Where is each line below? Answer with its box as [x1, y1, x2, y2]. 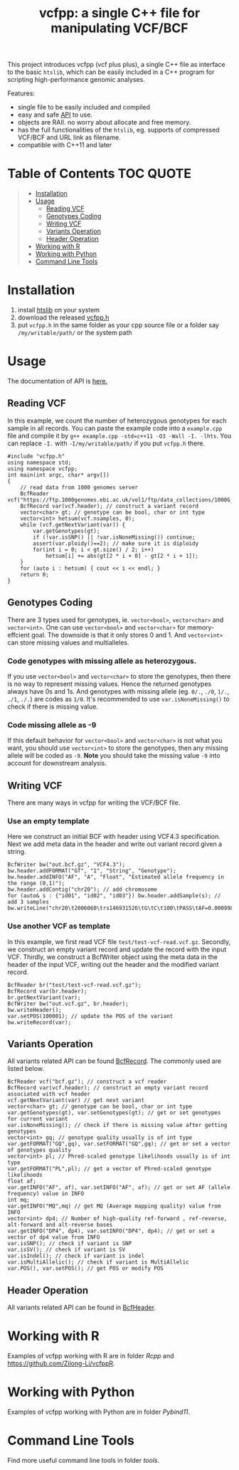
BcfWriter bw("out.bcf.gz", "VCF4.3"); [7, 861, 126, 869]
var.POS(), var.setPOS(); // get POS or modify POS [7, 1265, 164, 1272]
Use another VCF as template [7, 921, 110, 931]
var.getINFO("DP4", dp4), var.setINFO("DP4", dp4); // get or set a [7, 1227, 215, 1235]
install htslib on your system [17, 306, 100, 314]
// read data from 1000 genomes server [20, 484, 139, 491]
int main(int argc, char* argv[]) [7, 471, 110, 478]
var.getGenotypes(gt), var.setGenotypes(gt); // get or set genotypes [7, 1109, 221, 1116]
